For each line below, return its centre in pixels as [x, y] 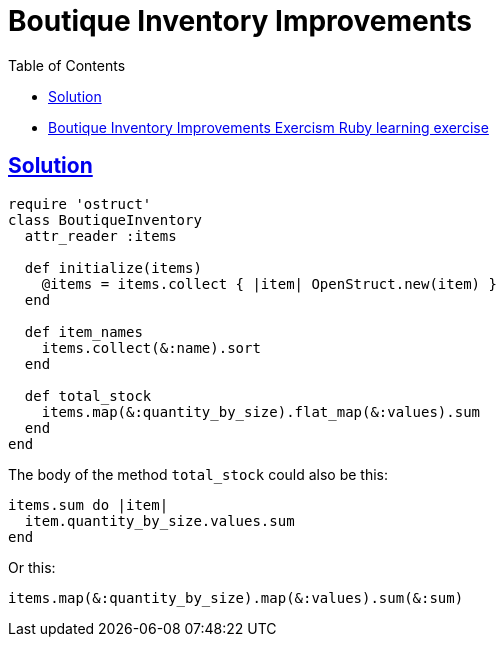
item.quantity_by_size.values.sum [159, 520]
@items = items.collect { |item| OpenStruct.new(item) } [269, 283]
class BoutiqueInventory [105, 219]
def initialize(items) [113, 267]
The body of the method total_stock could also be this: [198, 474]
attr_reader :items [100, 235]
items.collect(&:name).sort [151, 347]
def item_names [83, 331]
